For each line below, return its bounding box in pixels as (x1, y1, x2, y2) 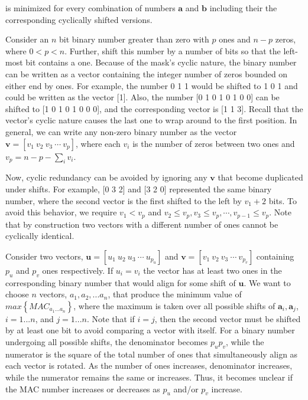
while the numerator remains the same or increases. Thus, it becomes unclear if (5, 371, 293, 383)
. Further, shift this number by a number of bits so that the (64, 44, 281, 57)
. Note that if (86, 312, 135, 324)
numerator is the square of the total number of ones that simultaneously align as (5, 347, 298, 360)
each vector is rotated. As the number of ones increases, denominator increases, (5, 359, 293, 372)
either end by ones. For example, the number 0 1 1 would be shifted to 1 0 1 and (5, 79, 298, 91)
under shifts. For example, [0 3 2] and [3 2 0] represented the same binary (5, 182, 272, 195)
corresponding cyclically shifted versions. (5, 13, 153, 25)
